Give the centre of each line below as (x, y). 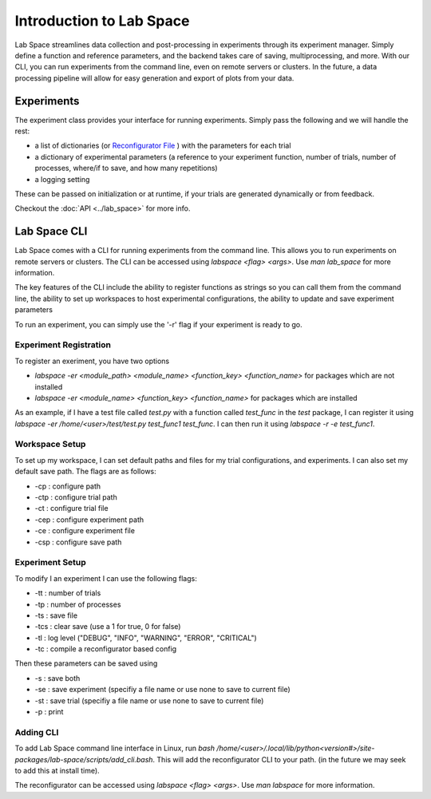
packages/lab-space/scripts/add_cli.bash (84, 759)
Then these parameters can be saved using (86, 663)
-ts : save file (56, 615)
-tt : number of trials (68, 593)
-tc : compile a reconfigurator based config (106, 649)
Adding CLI (37, 732)
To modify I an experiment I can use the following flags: (106, 578)
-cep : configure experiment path (89, 520)
